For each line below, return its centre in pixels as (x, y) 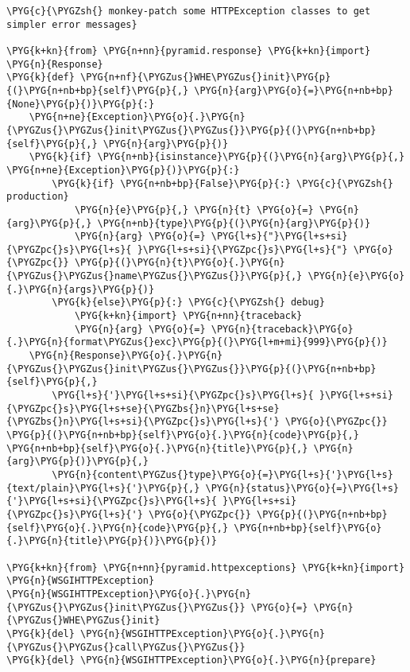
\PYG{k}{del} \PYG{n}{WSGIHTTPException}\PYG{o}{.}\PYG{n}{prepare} (191, 660)
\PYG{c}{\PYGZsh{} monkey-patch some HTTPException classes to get (189, 11)
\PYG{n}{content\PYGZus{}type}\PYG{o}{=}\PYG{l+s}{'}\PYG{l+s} (222, 474)
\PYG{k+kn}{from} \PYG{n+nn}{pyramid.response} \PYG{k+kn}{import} (189, 50)
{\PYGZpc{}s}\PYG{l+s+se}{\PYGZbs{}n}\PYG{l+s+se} (143, 408)
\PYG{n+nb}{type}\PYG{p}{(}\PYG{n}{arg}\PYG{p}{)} (234, 223)
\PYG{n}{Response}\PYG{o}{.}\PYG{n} (126, 356)
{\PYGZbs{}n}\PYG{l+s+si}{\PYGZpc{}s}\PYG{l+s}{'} (143, 422)
